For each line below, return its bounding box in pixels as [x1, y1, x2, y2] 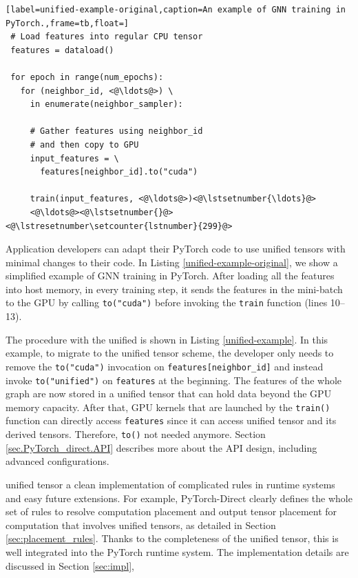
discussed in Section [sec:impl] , [6, 558, 134, 572]
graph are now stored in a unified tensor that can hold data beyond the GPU [6, 386, 332, 401]
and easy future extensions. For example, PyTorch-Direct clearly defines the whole [6, 490, 352, 505]
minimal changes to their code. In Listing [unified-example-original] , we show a [6, 255, 338, 269]
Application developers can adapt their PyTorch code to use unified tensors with [6, 241, 346, 256]
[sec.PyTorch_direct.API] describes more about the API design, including [6, 440, 317, 455]
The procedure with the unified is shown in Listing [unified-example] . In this [6, 332, 328, 346]
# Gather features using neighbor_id [30, 126, 203, 137]
